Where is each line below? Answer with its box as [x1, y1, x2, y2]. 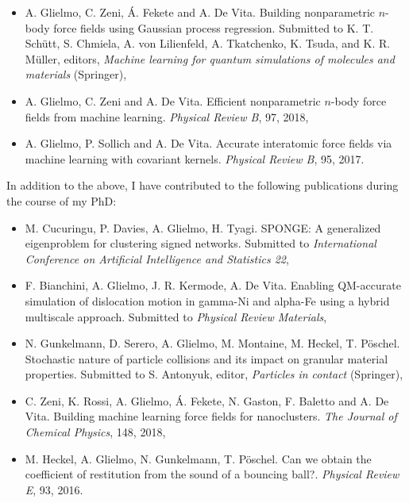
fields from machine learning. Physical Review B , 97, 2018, [25, 108, 309, 125]
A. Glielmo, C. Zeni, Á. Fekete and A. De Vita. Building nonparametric [25, 4, 376, 20]
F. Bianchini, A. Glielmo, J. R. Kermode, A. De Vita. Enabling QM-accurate [25, 277, 401, 294]
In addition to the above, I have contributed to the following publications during [6, 177, 399, 194]
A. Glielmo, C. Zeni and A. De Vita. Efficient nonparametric [25, 92, 321, 109]
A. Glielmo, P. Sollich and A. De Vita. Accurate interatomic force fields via [25, 135, 392, 152]
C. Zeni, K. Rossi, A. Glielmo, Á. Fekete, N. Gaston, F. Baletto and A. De [25, 392, 389, 409]
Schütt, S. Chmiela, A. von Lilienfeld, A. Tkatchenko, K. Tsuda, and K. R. [25, 35, 391, 52]
